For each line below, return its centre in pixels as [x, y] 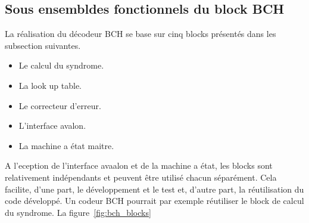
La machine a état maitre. [66, 145]
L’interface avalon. [52, 126]
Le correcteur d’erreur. [60, 105]
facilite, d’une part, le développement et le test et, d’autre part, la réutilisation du [154, 189]
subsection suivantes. [43, 45]
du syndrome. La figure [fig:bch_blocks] [78, 212]
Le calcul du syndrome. [61, 65]
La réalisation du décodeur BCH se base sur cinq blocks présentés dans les [141, 34]
